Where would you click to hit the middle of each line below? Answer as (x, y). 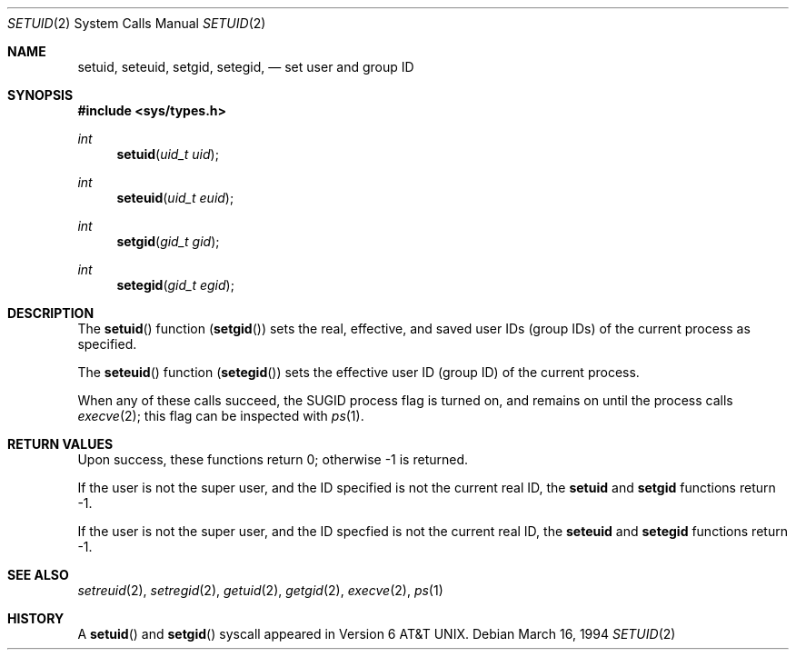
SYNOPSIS (40, 95)
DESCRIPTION (51, 313)
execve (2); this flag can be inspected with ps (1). (221, 416)
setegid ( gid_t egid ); (175, 285)
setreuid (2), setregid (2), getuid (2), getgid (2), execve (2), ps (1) (260, 590)
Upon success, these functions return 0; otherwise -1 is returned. (273, 459)
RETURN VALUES (60, 444)
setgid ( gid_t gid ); (168, 241)
